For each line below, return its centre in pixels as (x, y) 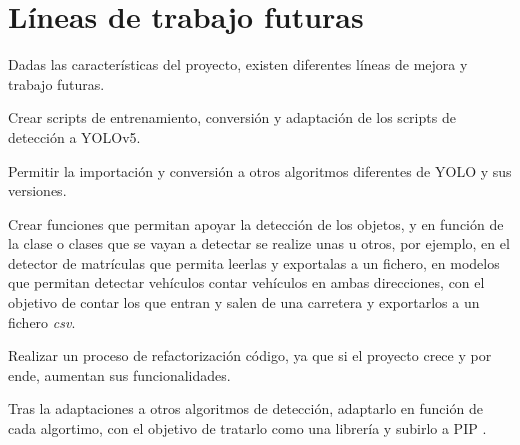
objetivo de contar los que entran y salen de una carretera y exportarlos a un (244, 302)
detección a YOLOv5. (74, 136)
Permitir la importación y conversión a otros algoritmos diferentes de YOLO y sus (260, 170)
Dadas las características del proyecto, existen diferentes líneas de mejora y (238, 64)
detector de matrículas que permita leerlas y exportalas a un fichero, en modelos (254, 262)
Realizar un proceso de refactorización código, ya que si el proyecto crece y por (250, 355)
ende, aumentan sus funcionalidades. (119, 374)
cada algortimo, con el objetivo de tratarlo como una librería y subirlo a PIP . (247, 428)
